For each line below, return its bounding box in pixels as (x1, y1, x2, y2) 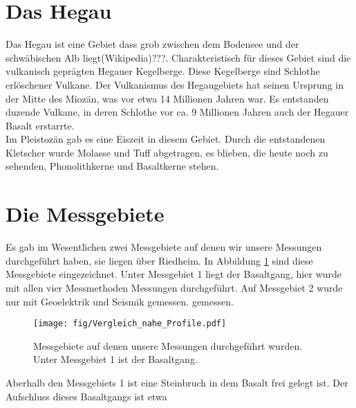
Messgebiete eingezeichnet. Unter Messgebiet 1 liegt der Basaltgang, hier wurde (6, 267, 342, 281)
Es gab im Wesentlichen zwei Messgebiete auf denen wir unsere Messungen (6, 240, 322, 254)
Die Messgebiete (6, 199, 165, 228)
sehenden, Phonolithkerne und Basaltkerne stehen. (6, 159, 219, 173)
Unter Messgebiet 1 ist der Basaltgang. (33, 352, 198, 366)
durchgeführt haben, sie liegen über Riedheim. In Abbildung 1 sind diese (6, 253, 313, 267)
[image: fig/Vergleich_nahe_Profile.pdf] (33, 319, 227, 329)
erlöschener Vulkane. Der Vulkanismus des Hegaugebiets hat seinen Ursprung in (6, 77, 344, 91)
